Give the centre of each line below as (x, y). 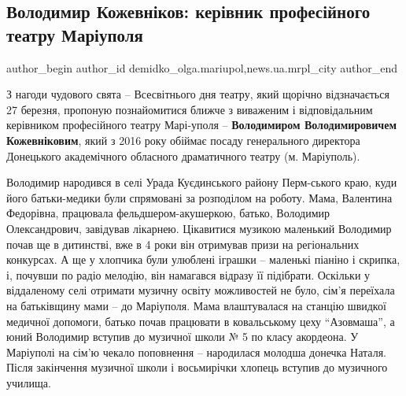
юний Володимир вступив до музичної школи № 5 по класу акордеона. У (183, 337)
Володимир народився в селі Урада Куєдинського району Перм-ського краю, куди (202, 182)
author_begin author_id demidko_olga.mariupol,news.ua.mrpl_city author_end (202, 67)
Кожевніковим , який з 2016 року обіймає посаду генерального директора (183, 140)
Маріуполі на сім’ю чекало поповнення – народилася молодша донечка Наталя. (196, 352)
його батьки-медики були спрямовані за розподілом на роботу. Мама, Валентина (199, 197)
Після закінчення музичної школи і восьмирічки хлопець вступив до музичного (197, 367)
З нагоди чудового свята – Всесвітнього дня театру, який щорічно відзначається (198, 94)
